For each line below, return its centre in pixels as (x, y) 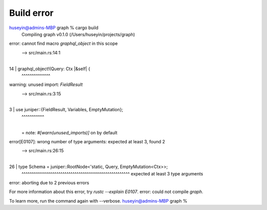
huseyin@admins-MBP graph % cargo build (54, 28)
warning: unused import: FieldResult (46, 84)
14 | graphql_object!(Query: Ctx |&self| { (50, 69)
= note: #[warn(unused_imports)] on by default (69, 132)
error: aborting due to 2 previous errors (49, 182)
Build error (31, 13)
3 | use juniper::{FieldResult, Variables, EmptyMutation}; (66, 110)
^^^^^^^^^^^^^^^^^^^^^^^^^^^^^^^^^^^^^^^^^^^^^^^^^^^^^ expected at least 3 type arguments (112, 173)
